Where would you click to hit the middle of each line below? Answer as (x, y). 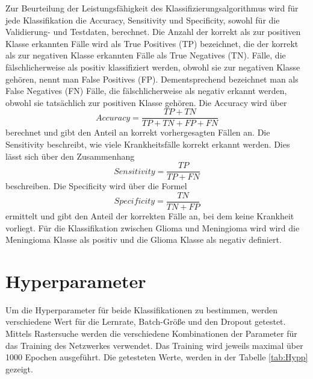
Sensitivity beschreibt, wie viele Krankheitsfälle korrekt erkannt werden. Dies (148, 144)
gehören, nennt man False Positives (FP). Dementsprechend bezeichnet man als (152, 79)
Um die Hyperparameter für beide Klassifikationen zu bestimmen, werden (141, 309)
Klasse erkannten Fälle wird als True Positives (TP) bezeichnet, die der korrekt (152, 43)
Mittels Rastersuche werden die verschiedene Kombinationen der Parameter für (151, 333)
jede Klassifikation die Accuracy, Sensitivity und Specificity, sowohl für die (143, 20)
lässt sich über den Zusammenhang (70, 156)
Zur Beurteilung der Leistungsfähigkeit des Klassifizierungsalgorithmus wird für (152, 8)
